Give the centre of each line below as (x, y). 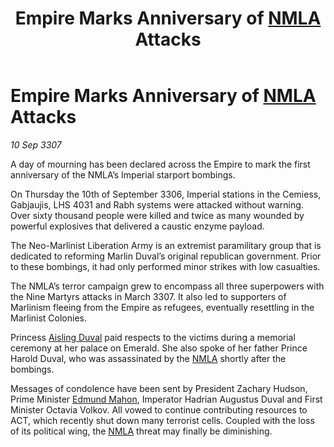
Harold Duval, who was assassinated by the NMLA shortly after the (148, 358)
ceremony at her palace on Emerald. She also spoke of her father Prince (159, 348)
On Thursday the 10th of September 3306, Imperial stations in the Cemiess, (166, 194)
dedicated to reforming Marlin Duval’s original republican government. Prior (166, 256)
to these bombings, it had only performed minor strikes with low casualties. (165, 266)
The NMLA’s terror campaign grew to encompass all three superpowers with (167, 286)
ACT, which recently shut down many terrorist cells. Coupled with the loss (162, 420)
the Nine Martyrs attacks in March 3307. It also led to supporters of (148, 296)
